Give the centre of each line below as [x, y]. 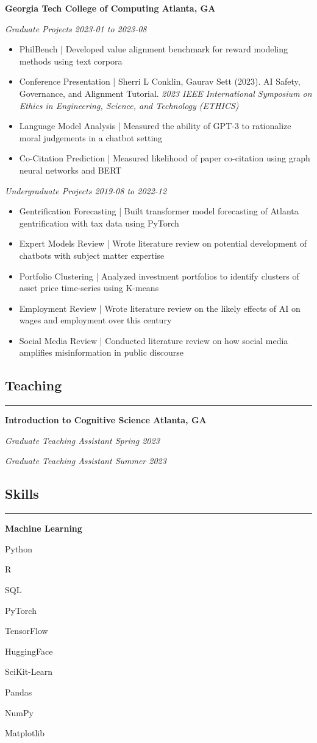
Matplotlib [25, 733]
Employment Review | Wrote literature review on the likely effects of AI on [160, 308]
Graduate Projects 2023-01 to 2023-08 [76, 28]
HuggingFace [29, 651]
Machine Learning [44, 528]
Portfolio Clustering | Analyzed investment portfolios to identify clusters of [159, 276]
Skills [22, 494]
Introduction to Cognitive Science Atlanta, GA [106, 420]
